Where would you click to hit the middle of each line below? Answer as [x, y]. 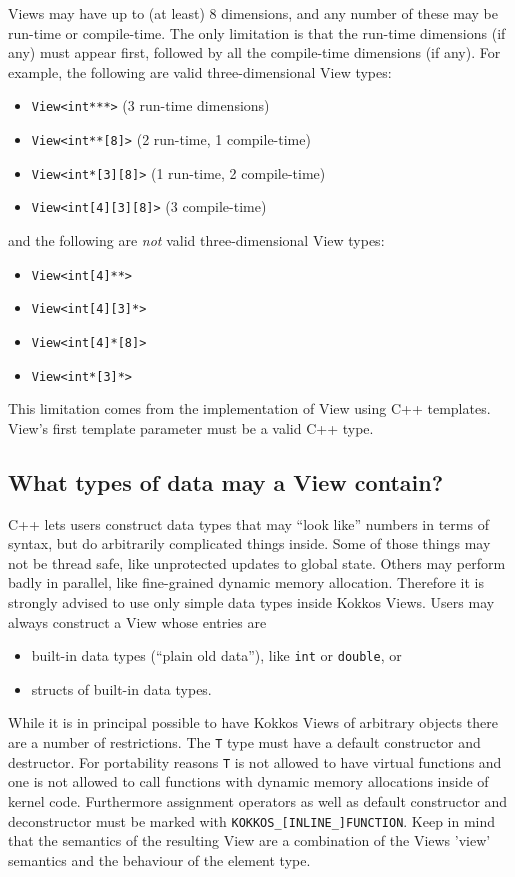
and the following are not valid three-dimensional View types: [196, 240]
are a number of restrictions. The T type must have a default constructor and [244, 742]
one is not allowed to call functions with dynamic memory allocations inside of [248, 781]
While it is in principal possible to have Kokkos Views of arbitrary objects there [253, 722]
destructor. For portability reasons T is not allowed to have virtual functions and [255, 761]
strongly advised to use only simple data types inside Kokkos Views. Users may [251, 601]
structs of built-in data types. [121, 688]
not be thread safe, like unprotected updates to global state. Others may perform [257, 562]
